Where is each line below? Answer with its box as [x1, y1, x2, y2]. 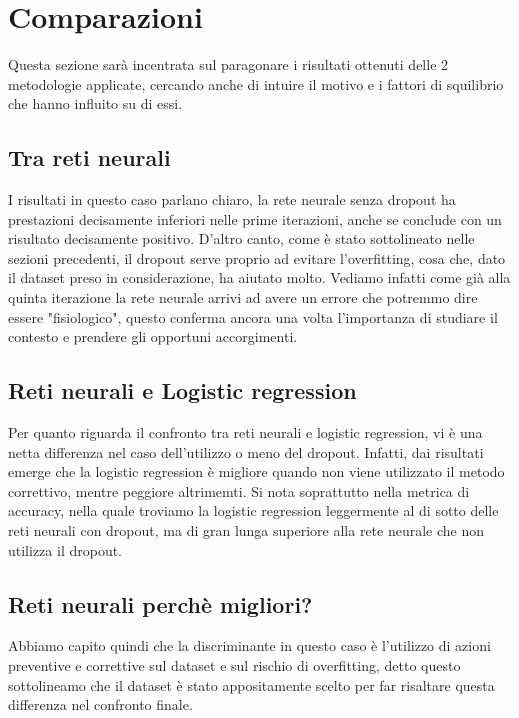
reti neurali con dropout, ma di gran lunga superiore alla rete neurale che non [8, 520, 485, 541]
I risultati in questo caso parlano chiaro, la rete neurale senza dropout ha [8, 189, 456, 210]
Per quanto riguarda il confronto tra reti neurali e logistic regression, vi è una [8, 422, 483, 443]
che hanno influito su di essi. [8, 93, 183, 114]
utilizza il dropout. [8, 539, 123, 560]
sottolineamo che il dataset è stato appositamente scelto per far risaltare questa [8, 674, 495, 695]
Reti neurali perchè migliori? [8, 588, 313, 619]
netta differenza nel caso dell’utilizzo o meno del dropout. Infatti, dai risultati [8, 441, 484, 462]
